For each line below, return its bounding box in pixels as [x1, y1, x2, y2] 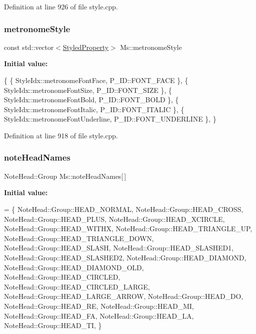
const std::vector [4, 42, 54, 52]
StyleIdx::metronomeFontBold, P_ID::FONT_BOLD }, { [4, 94, 179, 105]
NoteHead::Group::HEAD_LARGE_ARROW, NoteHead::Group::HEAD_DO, [4, 291, 243, 301]
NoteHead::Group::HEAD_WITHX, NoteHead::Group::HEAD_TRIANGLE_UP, [4, 223, 253, 234]
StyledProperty [63, 42, 109, 52]
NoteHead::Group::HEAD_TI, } [4, 320, 102, 331]
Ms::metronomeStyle [120, 42, 182, 52]
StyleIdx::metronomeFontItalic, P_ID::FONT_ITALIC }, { [4, 104, 184, 114]
